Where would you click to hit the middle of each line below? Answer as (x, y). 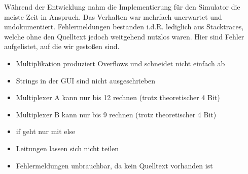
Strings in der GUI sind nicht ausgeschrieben (86, 80)
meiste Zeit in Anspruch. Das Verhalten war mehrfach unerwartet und (113, 16)
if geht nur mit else (46, 131)
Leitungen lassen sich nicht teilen (67, 148)
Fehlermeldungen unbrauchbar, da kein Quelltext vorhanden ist (114, 165)
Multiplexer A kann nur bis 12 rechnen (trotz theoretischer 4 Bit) (118, 97)
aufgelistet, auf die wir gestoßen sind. (62, 46)
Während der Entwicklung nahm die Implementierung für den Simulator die (122, 7)
